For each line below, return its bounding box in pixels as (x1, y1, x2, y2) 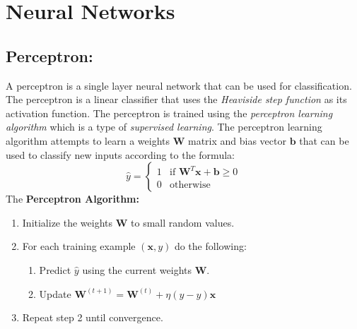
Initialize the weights (22, 215, 113, 229)
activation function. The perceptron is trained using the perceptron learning (6, 105, 333, 120)
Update (39, 286, 71, 301)
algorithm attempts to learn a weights (6, 133, 170, 148)
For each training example (22, 239, 136, 253)
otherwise (170, 180, 211, 191)
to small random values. (131, 215, 235, 229)
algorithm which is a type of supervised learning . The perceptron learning (6, 119, 322, 134)
